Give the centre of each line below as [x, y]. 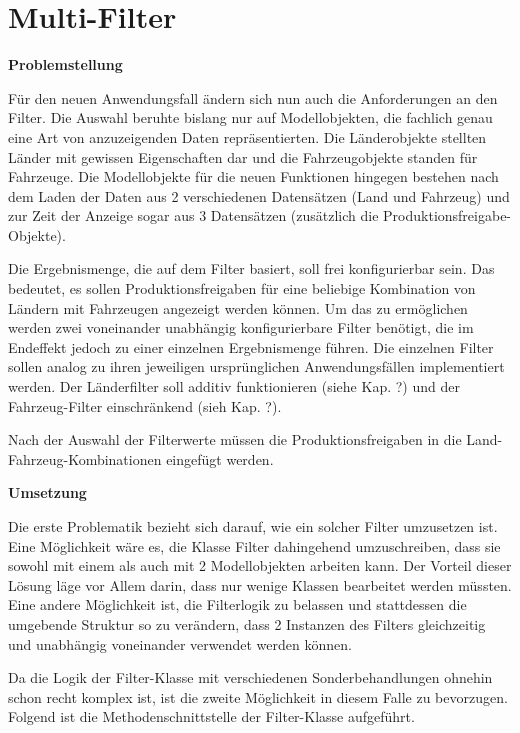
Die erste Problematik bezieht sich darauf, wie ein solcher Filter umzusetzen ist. [253, 526]
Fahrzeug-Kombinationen [85, 458]
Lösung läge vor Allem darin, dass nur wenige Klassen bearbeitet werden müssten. [260, 584]
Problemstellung [65, 64]
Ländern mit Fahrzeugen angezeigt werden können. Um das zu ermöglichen [238, 307]
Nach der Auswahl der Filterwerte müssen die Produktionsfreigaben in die [235, 439]
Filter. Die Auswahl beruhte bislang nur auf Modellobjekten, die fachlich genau [250, 117]
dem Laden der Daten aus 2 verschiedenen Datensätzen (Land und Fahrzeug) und [259, 195]
